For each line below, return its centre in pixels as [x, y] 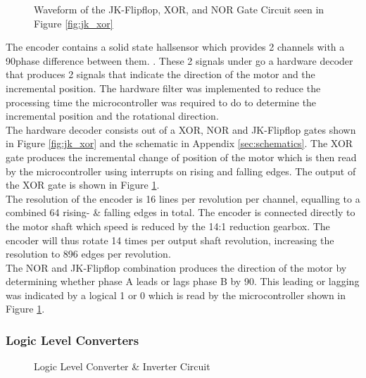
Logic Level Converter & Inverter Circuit [122, 366]
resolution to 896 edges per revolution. [88, 254]
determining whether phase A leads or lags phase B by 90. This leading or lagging [183, 281]
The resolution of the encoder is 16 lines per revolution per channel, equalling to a [183, 198]
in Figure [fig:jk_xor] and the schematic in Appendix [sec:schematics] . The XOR [179, 143]
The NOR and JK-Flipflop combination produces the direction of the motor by [176, 267]
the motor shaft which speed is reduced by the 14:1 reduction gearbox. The [168, 226]
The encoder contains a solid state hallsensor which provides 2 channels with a [175, 47]
